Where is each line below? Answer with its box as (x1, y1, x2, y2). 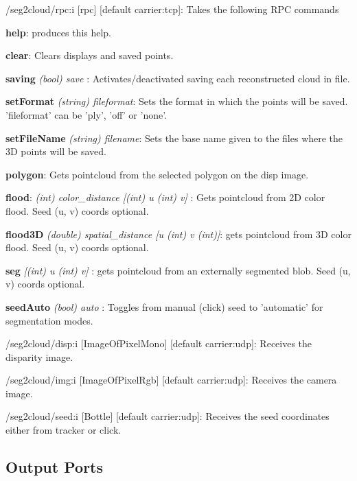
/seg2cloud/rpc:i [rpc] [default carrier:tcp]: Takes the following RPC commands (5, 2, 339, 16)
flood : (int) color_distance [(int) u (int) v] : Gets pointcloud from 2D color (5, 190, 325, 204)
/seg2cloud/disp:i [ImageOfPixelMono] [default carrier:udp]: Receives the (5, 336, 312, 351)
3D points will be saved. (5, 144, 106, 159)
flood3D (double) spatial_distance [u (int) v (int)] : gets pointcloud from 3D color (5, 226, 352, 241)
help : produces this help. (5, 25, 112, 39)
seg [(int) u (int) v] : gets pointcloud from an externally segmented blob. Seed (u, (5, 263, 351, 277)
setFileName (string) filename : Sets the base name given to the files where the (5, 130, 343, 145)
